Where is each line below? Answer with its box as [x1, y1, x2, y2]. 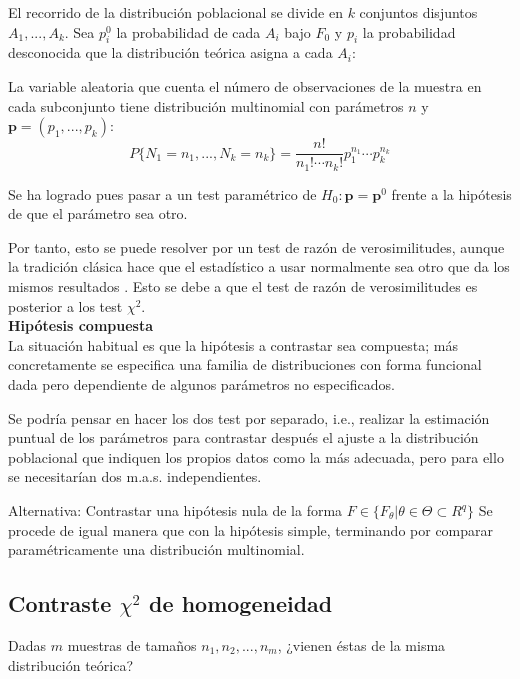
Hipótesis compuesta [8, 315, 154, 336]
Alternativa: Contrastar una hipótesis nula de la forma [8, 500, 343, 520]
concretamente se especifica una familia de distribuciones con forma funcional [8, 354, 482, 375]
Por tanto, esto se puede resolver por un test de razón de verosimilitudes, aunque [8, 236, 505, 257]
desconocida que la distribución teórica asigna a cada [8, 42, 333, 63]
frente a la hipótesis [391, 183, 512, 204]
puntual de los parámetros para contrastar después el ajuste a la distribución [8, 427, 479, 448]
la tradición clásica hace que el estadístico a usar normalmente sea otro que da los [8, 256, 510, 277]
